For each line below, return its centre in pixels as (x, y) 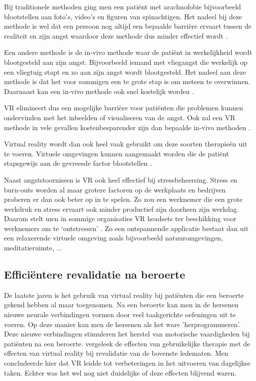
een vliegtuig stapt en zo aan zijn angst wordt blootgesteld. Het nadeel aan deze (125, 71)
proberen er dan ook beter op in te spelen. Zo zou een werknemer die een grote (123, 199)
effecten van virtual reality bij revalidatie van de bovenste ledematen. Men (116, 353)
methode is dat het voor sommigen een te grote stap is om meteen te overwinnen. (127, 81)
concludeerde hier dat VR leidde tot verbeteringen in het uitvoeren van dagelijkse (127, 363)
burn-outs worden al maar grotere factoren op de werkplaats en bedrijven (115, 189)
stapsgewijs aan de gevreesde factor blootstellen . (78, 163)
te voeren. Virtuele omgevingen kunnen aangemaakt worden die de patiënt (117, 153)
